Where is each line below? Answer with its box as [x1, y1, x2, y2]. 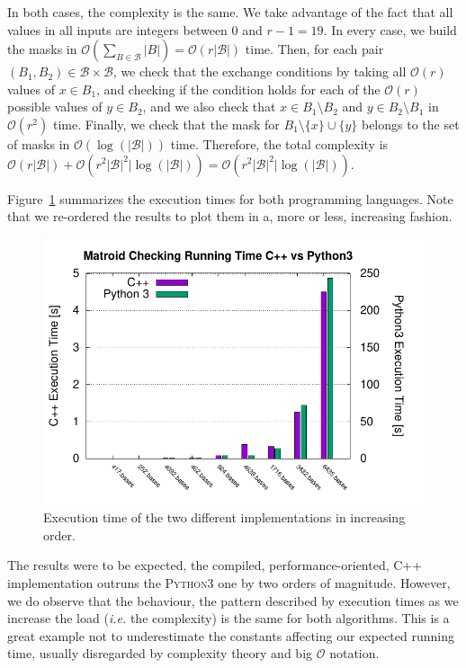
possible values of [7, 97, 103, 116]
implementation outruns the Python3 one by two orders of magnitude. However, [7, 573, 451, 592]
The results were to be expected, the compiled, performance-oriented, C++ [7, 556, 423, 574]
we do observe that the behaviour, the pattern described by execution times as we [7, 591, 459, 610]
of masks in [7, 134, 70, 153]
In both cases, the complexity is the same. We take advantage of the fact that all [7, 3, 453, 21]
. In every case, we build [323, 20, 457, 39]
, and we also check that [142, 97, 276, 116]
